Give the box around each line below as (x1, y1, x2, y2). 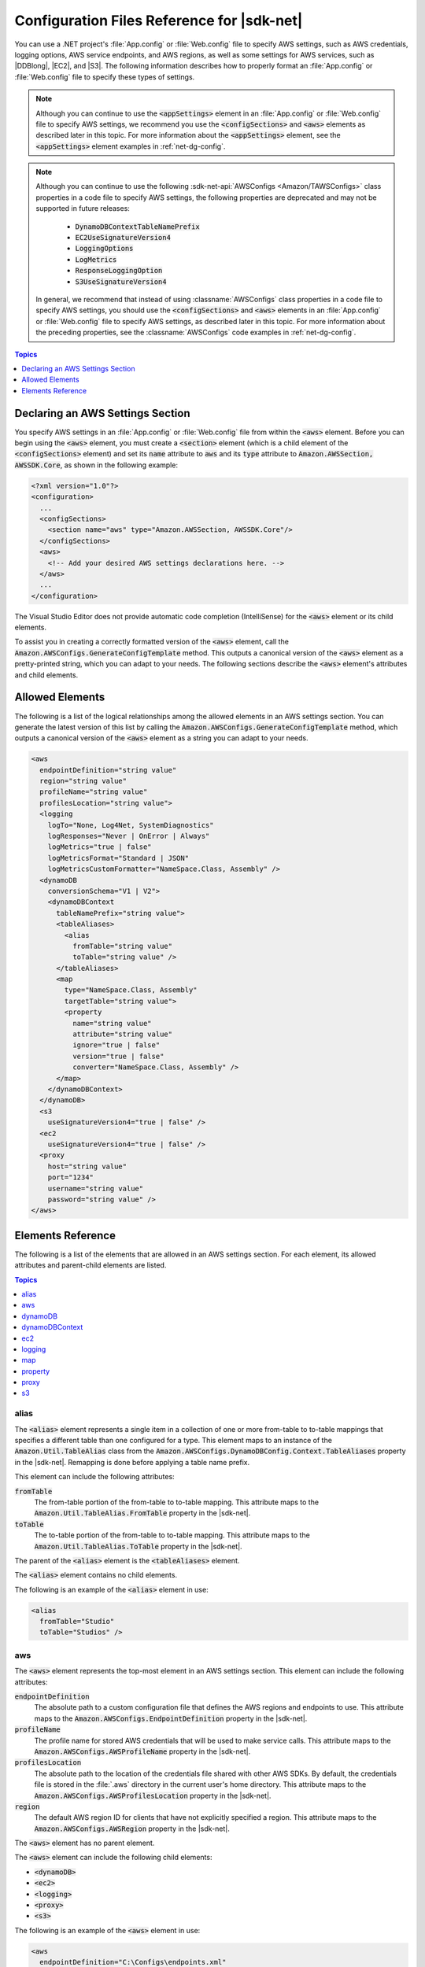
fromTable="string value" (72, 941, 173, 950)
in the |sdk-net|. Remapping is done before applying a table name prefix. (14, 1457, 250, 1467)
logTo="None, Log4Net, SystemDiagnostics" (47, 821, 214, 829)
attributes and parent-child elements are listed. (14, 1260, 167, 1270)
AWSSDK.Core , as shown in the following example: (14, 460, 179, 470)
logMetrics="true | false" (47, 843, 153, 851)
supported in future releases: (35, 204, 130, 213)
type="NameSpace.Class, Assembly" (64, 986, 198, 995)
